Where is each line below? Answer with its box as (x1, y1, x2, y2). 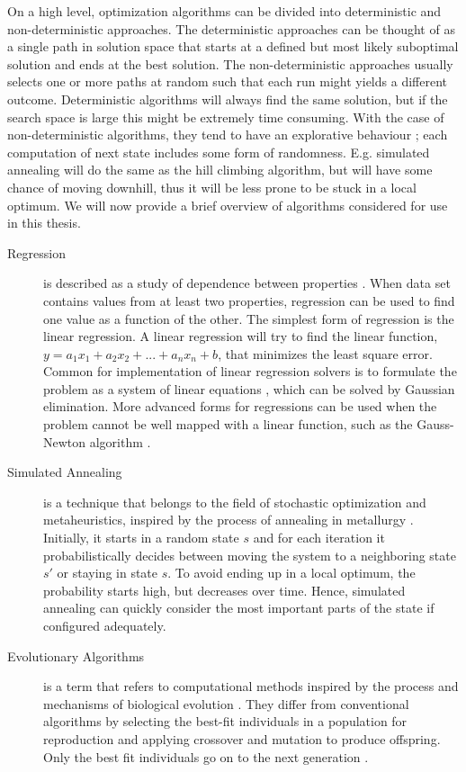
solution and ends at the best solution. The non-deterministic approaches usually (7, 54, 453, 73)
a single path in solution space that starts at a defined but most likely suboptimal (7, 37, 459, 56)
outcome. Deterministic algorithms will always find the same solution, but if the (7, 89, 448, 108)
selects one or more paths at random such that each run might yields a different (7, 72, 447, 91)
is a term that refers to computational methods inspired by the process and (43, 677, 459, 696)
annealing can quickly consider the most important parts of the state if (43, 598, 435, 617)
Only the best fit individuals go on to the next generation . (43, 747, 369, 766)
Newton (43, 432, 86, 451)
